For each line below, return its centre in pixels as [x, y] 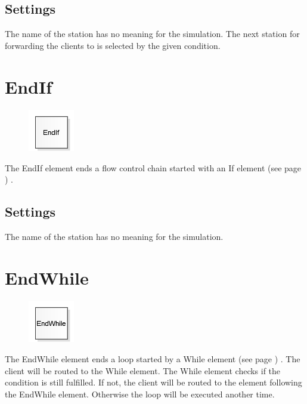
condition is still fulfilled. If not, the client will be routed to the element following [153, 382]
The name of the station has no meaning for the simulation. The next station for [152, 34]
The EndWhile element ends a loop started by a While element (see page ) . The [153, 359]
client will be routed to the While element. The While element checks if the [143, 370]
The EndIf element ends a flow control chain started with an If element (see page [153, 167]
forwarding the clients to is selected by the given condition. [113, 45]
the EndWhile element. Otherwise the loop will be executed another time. [140, 394]
